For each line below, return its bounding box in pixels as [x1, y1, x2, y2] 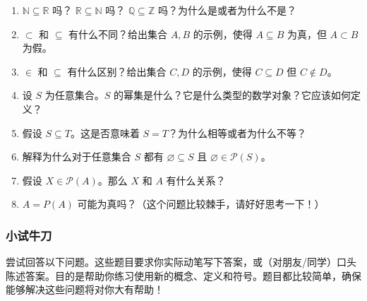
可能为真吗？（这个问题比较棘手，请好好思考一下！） [77, 196, 325, 211]
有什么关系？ [166, 172, 226, 187]
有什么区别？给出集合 [67, 64, 167, 78]
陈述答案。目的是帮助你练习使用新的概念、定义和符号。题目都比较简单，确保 [6, 268, 361, 283]
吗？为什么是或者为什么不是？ [157, 3, 296, 17]
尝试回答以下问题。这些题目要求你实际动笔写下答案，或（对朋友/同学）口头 [6, 254, 356, 269]
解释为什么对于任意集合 [22, 149, 131, 164]
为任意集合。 [44, 88, 104, 102]
